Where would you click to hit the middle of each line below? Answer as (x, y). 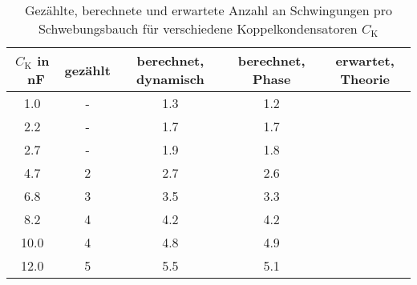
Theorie (365, 79)
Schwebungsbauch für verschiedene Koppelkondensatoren (198, 28)
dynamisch (170, 79)
